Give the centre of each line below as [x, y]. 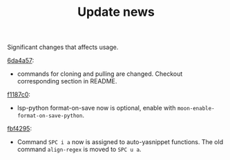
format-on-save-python [50, 116]
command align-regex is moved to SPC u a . [79, 150]
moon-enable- [196, 109]
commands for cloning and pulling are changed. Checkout [100, 74]
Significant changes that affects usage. [63, 47]
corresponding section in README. [67, 81]
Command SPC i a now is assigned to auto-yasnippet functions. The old [120, 142]
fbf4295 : [20, 129]
